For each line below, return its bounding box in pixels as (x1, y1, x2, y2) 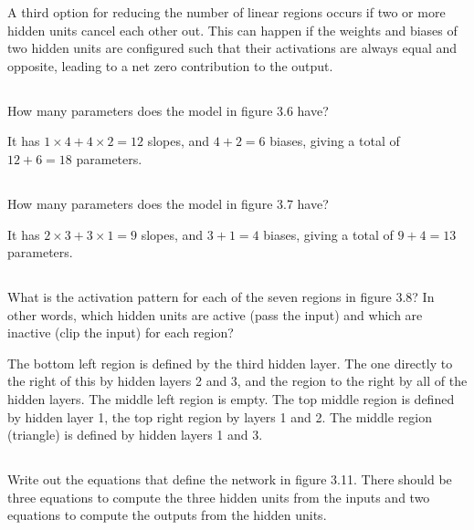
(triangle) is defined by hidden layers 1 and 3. (7, 425, 263, 444)
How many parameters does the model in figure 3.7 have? (7, 193, 329, 213)
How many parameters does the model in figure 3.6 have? (7, 100, 329, 120)
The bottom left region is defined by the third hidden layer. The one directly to (7, 353, 453, 372)
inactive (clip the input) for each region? (7, 323, 234, 342)
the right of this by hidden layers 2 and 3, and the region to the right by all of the (7, 371, 468, 390)
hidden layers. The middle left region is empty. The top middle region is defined (7, 390, 455, 409)
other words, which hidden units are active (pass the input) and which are (7, 305, 423, 324)
